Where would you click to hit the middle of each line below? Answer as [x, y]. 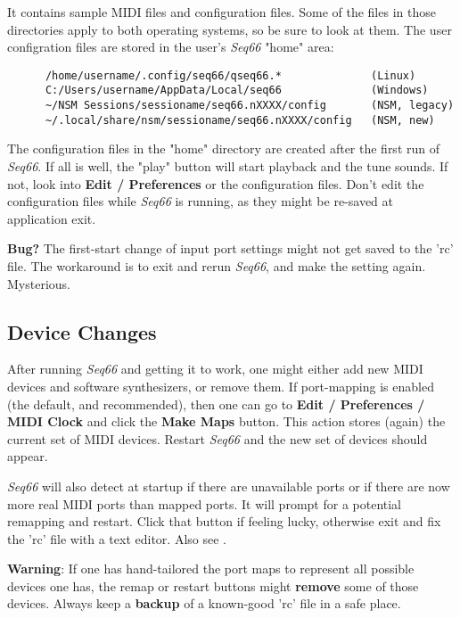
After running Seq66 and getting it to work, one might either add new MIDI [215, 369]
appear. [28, 456]
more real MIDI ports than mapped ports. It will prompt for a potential [205, 503]
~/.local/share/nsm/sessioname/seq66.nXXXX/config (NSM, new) [240, 120]
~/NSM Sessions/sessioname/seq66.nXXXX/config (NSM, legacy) [250, 106]
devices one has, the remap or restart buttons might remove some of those [213, 585]
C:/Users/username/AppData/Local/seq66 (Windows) [237, 91]
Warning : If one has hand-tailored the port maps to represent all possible [211, 569]
